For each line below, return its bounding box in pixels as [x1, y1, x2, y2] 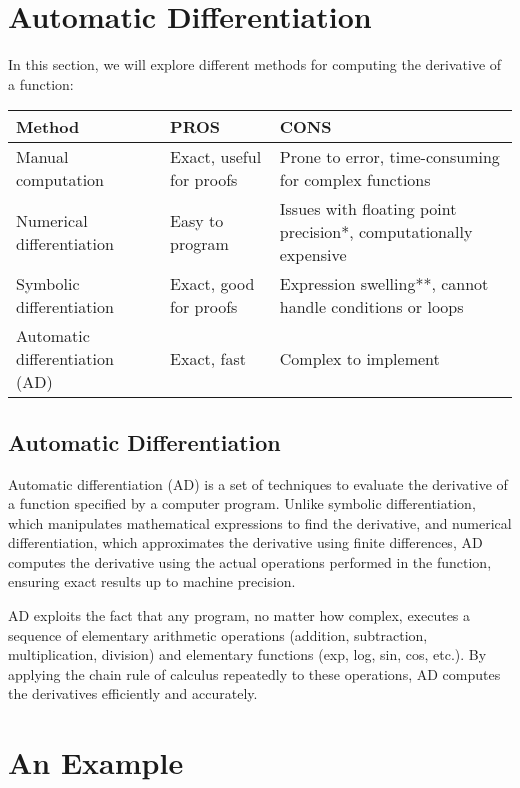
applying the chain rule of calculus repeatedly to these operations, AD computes [8, 663, 501, 684]
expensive [279, 243, 347, 267]
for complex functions [279, 168, 431, 192]
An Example [8, 742, 184, 783]
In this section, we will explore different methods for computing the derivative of [8, 54, 502, 75]
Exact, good [170, 272, 255, 296]
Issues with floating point [279, 197, 457, 221]
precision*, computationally [279, 220, 473, 244]
